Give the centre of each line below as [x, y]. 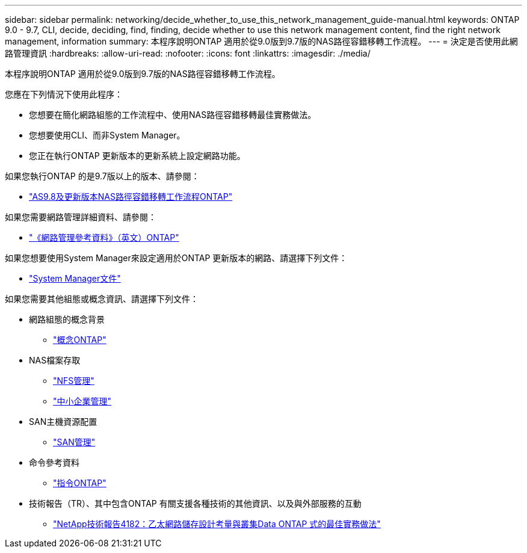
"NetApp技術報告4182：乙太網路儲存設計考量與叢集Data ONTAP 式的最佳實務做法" [217, 524]
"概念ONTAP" [80, 340]
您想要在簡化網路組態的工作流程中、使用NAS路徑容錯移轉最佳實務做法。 [173, 115]
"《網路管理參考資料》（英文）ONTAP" [104, 237]
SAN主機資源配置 [63, 422]
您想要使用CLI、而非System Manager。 [107, 135]
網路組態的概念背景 [67, 319]
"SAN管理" [74, 442]
